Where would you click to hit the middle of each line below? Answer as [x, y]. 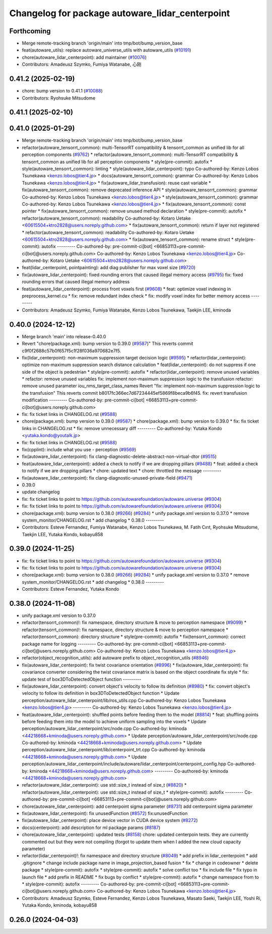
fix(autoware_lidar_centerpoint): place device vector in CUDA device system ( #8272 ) [110, 820]
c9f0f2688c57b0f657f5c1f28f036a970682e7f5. [72, 350]
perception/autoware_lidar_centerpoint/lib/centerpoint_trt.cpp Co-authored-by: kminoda [114, 750]
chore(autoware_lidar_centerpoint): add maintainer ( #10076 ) [84, 57]
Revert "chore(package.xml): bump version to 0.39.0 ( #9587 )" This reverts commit [108, 344]
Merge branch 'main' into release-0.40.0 [64, 336]
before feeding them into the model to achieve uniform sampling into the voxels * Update [114, 721]
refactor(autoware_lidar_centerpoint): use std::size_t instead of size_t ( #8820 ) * [104, 785]
